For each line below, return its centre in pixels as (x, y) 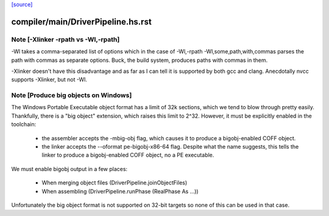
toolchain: (24, 124)
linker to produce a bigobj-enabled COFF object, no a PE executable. (128, 155)
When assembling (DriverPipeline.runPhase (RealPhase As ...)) (120, 191)
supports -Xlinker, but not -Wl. (49, 79)
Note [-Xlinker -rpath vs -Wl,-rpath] (65, 39)
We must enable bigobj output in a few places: (69, 169)
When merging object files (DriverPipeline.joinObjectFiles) (115, 183)
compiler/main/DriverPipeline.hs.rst (81, 22)
